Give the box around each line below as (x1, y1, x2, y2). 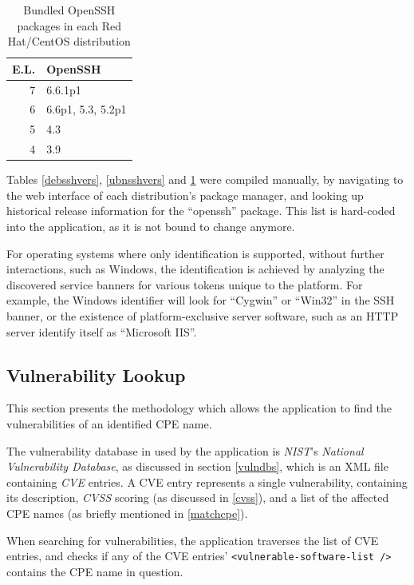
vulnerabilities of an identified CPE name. (6, 415, 212, 432)
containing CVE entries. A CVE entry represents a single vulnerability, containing (6, 473, 408, 490)
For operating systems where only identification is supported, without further (6, 245, 384, 261)
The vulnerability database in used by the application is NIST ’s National (6, 442, 364, 459)
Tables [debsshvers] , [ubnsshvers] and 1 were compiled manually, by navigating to (6, 171, 404, 188)
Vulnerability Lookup (6, 362, 186, 387)
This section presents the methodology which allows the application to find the (6, 400, 392, 416)
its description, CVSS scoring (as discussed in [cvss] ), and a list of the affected (6, 489, 389, 506)
